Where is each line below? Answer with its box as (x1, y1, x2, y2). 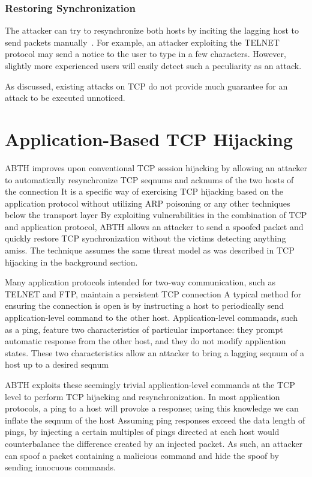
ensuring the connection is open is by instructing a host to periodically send (5, 299, 284, 312)
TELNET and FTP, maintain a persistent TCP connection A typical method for (5, 287, 302, 300)
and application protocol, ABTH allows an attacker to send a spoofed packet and (5, 220, 304, 232)
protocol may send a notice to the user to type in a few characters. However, (5, 47, 286, 60)
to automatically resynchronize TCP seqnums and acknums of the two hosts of (5, 173, 294, 186)
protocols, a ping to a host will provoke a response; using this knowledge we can (5, 402, 299, 415)
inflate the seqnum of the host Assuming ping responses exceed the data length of (5, 413, 305, 426)
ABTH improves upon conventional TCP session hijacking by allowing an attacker (5, 161, 307, 174)
